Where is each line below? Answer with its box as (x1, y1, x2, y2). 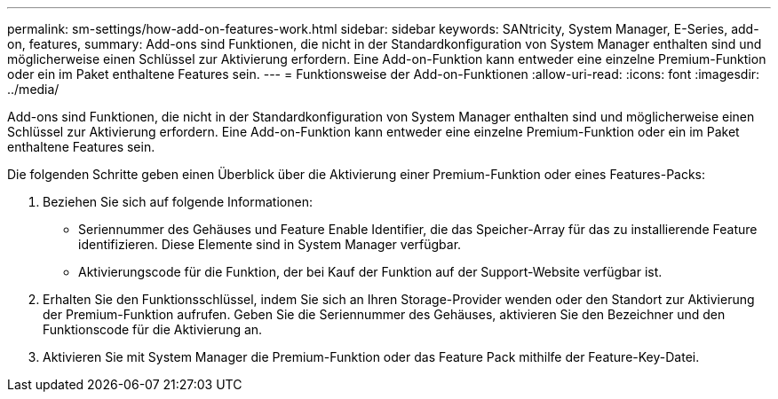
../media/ (7, 82, 60, 97)
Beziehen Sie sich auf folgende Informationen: (43, 194, 313, 209)
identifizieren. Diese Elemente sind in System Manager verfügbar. (78, 237, 462, 252)
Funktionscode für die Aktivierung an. (43, 322, 263, 337)
